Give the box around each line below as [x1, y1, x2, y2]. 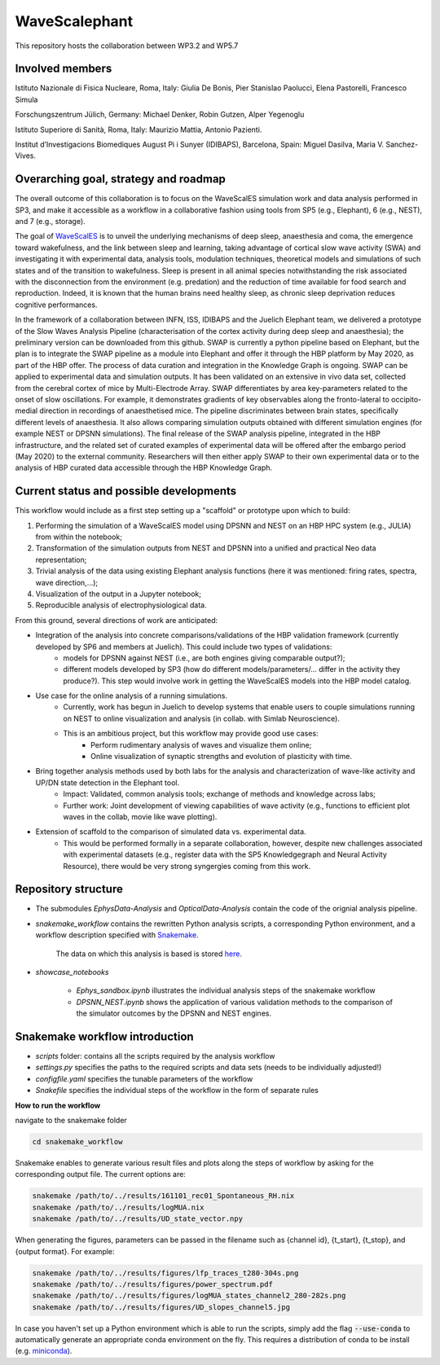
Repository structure [15, 882, 124, 896]
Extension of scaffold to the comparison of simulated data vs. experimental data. [35, 827, 306, 836]
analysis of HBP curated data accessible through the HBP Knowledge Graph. [15, 463, 273, 472]
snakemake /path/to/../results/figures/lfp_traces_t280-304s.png [32, 1268, 299, 1278]
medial [15, 406, 38, 415]
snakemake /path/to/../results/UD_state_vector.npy [32, 1214, 244, 1223]
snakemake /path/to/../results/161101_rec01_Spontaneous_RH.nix [32, 1192, 295, 1200]
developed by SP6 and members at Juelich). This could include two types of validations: [35, 642, 332, 652]
